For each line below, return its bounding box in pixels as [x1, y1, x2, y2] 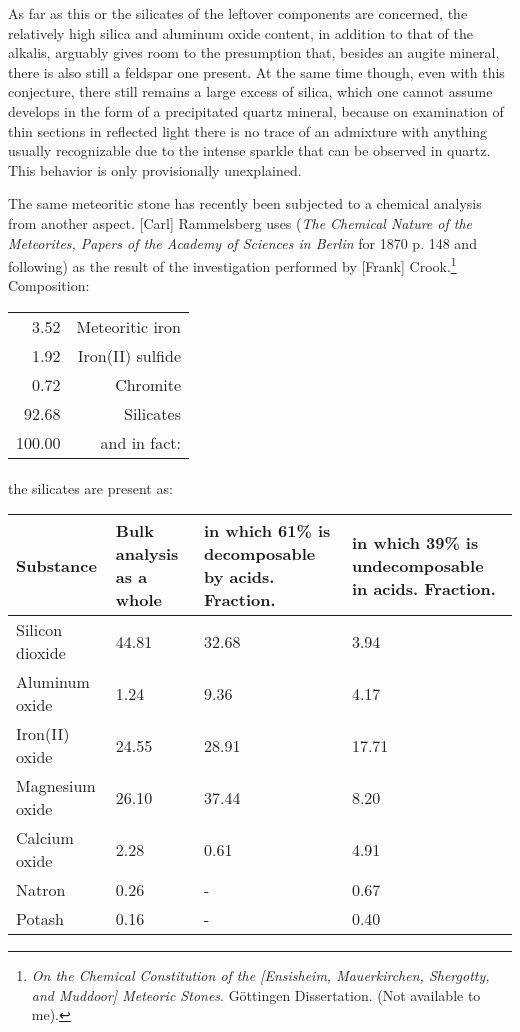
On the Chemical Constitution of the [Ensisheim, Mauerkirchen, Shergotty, [31, 965, 490, 986]
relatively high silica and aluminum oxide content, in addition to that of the [8, 22, 473, 43]
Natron [16, 878, 66, 902]
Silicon [16, 618, 63, 642]
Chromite [115, 372, 181, 396]
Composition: [8, 275, 90, 296]
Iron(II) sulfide [77, 343, 181, 367]
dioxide [16, 641, 66, 665]
